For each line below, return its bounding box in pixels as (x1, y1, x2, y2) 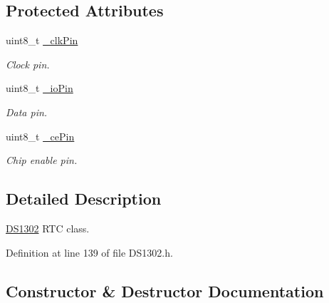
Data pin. (6, 104, 48, 119)
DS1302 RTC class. (6, 220, 90, 235)
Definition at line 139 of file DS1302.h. (6, 245, 173, 260)
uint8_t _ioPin (6, 81, 73, 96)
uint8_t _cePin (6, 128, 75, 143)
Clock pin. (6, 56, 50, 71)
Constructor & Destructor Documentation (6, 279, 324, 302)
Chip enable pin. (6, 153, 78, 168)
